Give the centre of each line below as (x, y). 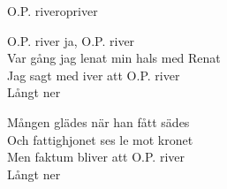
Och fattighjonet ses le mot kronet (100, 139)
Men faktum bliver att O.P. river (96, 157)
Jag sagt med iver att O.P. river (94, 75)
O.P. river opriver (53, 11)
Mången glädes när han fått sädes (98, 121)
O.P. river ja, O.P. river (71, 40)
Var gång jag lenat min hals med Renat (114, 58)
